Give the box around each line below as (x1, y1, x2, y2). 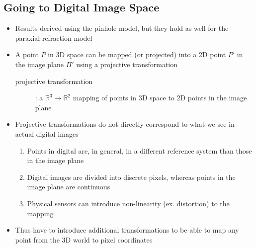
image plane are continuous (27, 181, 110, 192)
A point (15, 49, 39, 60)
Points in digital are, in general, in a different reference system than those (27, 145, 252, 156)
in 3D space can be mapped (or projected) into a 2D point (48, 49, 226, 60)
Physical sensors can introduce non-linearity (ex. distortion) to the (27, 198, 230, 208)
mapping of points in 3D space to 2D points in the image (73, 92, 247, 103)
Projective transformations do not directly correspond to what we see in (15, 119, 235, 129)
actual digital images (15, 128, 79, 139)
